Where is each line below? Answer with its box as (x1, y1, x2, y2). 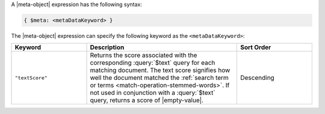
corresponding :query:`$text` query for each (90, 59, 215, 67)
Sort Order (240, 43, 271, 52)
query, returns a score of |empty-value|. (90, 96, 204, 104)
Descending (240, 74, 275, 82)
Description (90, 43, 125, 52)
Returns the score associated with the (90, 51, 197, 59)
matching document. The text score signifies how (90, 66, 231, 74)
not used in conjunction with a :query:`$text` (90, 89, 216, 97)
